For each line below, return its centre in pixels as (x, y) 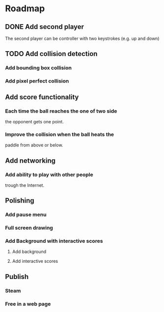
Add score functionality (42, 97)
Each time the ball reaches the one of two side (61, 111)
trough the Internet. (25, 185)
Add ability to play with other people (49, 174)
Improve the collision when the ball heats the (60, 134)
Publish (17, 276)
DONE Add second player (45, 27)
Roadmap (25, 9)
